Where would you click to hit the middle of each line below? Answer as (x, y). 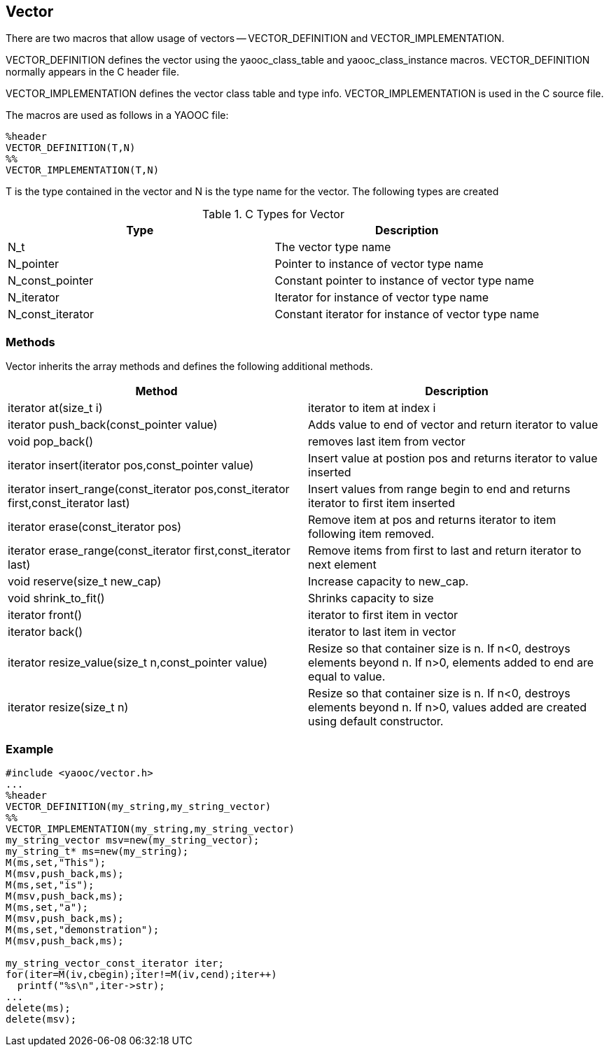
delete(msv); (41, 1019)
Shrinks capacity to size (371, 598)
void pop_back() (50, 442)
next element (342, 565)
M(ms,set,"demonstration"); (83, 929)
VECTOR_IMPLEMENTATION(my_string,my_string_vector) (150, 829)
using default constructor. (376, 722)
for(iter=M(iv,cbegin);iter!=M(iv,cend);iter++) (141, 974)
